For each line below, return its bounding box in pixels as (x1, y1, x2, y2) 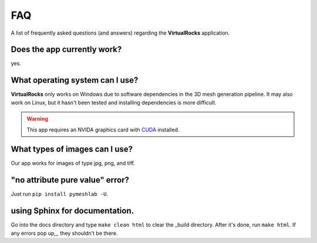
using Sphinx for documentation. (11, 206, 134, 216)
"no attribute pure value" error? (11, 175, 129, 185)
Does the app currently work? (11, 45, 122, 55)
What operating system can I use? (11, 75, 139, 85)
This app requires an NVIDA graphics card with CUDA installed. (26, 126, 180, 133)
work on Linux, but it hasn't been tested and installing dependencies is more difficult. (11, 99, 217, 106)
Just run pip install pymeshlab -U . (11, 191, 109, 198)
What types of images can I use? (11, 144, 133, 154)
